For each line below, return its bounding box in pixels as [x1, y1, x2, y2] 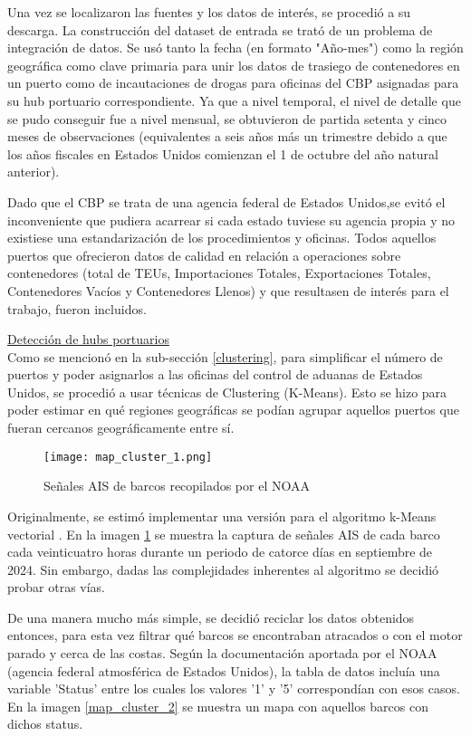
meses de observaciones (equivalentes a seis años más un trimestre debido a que [7, 127, 447, 146]
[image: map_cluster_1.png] [43, 450, 213, 464]
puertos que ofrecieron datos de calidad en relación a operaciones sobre [7, 245, 401, 264]
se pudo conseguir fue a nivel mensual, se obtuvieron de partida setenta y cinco [7, 109, 447, 128]
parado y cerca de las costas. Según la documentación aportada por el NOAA [7, 644, 437, 663]
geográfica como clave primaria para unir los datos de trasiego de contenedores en [7, 55, 460, 74]
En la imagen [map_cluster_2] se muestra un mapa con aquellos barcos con [7, 696, 429, 715]
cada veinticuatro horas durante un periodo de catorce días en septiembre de [7, 542, 433, 561]
